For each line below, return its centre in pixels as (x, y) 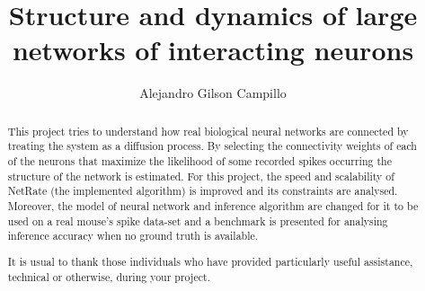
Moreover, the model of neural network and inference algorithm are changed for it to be (213, 205)
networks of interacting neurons (213, 50)
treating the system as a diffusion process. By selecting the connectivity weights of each (212, 146)
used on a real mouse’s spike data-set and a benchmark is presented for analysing (198, 220)
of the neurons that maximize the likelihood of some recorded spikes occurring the (199, 161)
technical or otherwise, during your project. (109, 276)
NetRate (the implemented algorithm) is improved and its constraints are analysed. (203, 191)
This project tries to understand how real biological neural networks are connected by (208, 131)
